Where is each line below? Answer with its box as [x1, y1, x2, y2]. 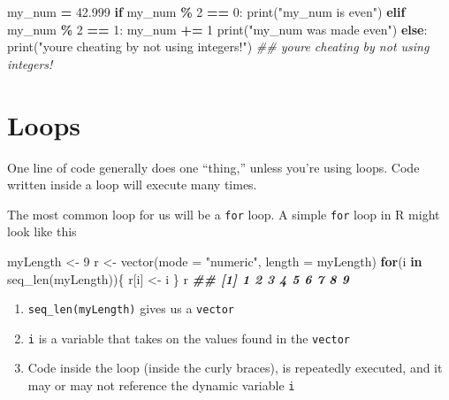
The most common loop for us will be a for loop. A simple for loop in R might [7, 204, 440, 223]
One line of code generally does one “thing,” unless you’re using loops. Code [7, 158, 420, 176]
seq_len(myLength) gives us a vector [27, 299, 235, 318]
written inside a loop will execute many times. [7, 175, 257, 194]
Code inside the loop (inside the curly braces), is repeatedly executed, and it [27, 358, 443, 377]
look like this [7, 222, 77, 241]
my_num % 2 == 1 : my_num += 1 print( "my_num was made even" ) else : [7, 19, 428, 38]
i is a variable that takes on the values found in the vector [27, 328, 351, 347]
